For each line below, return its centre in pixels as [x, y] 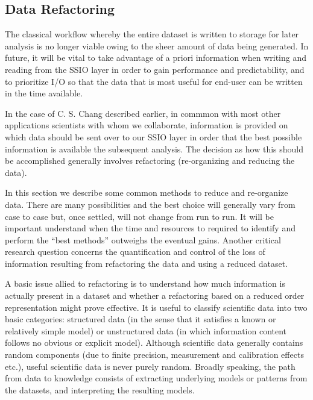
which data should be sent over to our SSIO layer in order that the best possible [153, 136]
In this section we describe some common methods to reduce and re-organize [147, 192]
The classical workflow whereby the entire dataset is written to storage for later [152, 34]
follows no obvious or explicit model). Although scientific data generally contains [154, 342]
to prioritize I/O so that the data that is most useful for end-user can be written [154, 81]
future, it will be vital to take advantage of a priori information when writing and [156, 58]
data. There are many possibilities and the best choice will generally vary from [150, 204]
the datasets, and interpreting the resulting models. [100, 389]
